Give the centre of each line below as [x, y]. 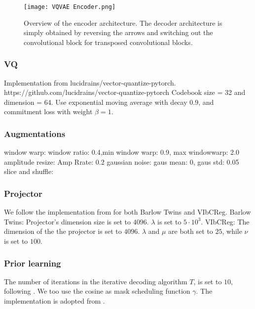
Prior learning [33, 263]
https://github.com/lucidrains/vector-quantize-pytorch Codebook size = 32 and [125, 92]
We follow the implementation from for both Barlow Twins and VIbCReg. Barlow [127, 212]
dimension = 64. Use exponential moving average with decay [96, 102]
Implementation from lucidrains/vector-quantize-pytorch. [90, 82]
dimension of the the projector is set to [63, 231]
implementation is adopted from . [55, 301]
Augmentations [35, 133]
